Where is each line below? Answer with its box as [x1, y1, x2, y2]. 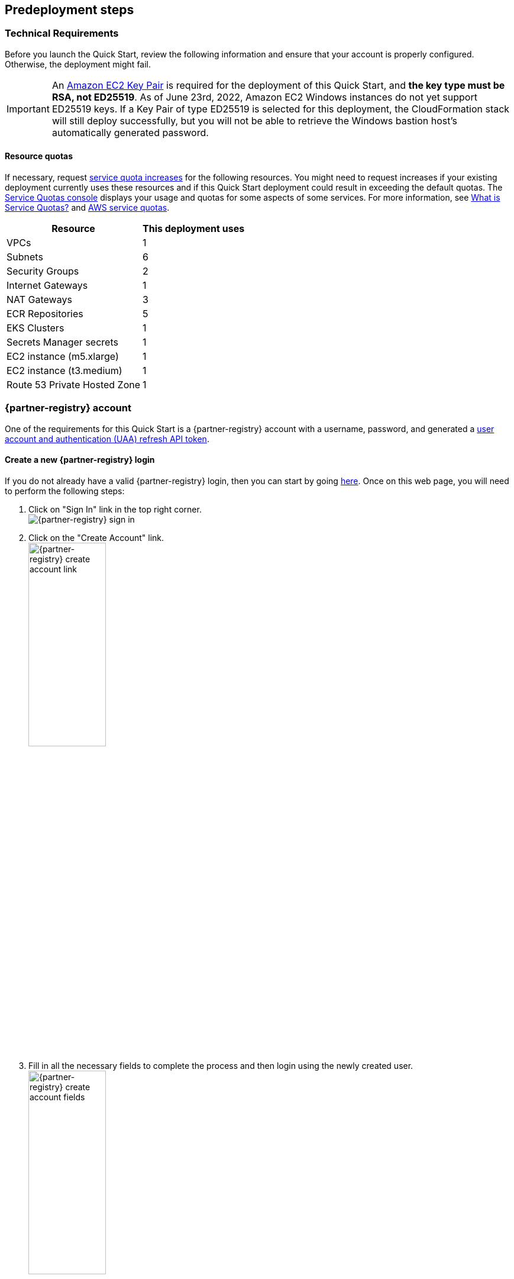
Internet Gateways [7, 279, 88, 292]
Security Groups [7, 265, 79, 278]
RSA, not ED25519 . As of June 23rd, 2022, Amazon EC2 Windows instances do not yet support [51, 91, 477, 103]
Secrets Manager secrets [7, 336, 118, 349]
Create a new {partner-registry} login [5, 455, 155, 465]
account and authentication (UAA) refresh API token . [5, 433, 209, 444]
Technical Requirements [5, 27, 119, 40]
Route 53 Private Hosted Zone [7, 379, 141, 391]
